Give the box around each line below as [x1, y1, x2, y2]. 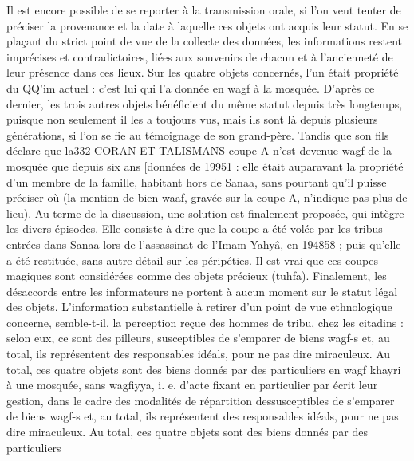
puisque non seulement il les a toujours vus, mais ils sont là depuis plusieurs [6, 111, 378, 128]
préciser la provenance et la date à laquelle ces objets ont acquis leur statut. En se [6, 17, 408, 33]
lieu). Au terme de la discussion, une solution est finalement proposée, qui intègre [6, 204, 404, 221]
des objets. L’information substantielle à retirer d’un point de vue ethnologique [6, 298, 392, 315]
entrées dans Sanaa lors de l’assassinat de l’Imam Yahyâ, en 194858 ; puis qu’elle [6, 235, 401, 252]
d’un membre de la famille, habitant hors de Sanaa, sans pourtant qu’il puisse [6, 173, 387, 190]
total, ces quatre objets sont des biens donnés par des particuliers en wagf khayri [6, 361, 401, 377]
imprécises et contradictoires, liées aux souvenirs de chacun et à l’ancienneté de [6, 48, 393, 65]
